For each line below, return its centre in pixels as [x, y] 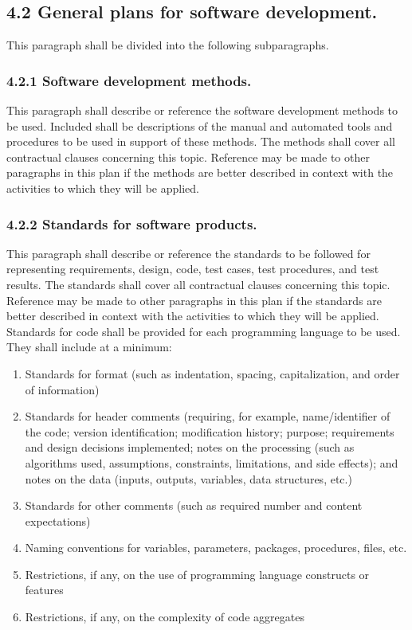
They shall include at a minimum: [89, 347]
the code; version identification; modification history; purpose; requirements [210, 431]
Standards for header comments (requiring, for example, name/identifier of [208, 416]
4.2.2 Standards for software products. [132, 223]
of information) [62, 389]
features [44, 590]
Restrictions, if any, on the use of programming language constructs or [197, 574]
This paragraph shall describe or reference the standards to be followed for [188, 253]
